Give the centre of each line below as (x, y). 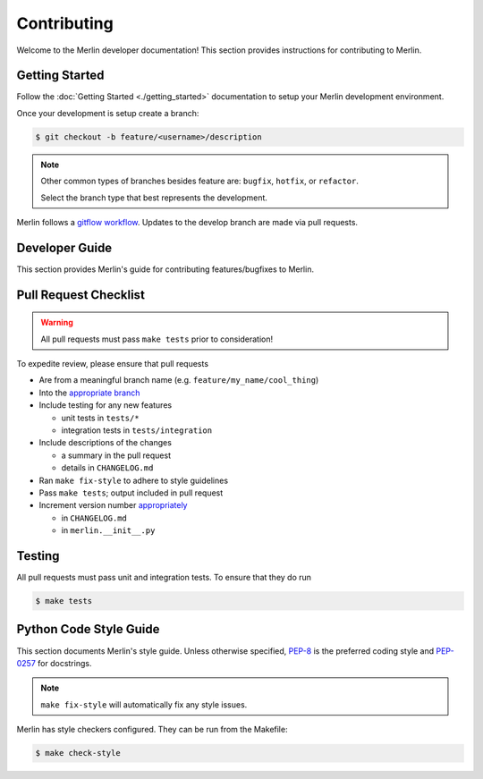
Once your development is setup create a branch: (108, 113)
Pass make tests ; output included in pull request (131, 493)
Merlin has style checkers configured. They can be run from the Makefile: (152, 730)
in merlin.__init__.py (108, 530)
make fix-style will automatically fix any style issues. (144, 704)
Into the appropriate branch (89, 393)
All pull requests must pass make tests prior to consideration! (157, 339)
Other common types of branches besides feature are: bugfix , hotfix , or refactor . (200, 181)
